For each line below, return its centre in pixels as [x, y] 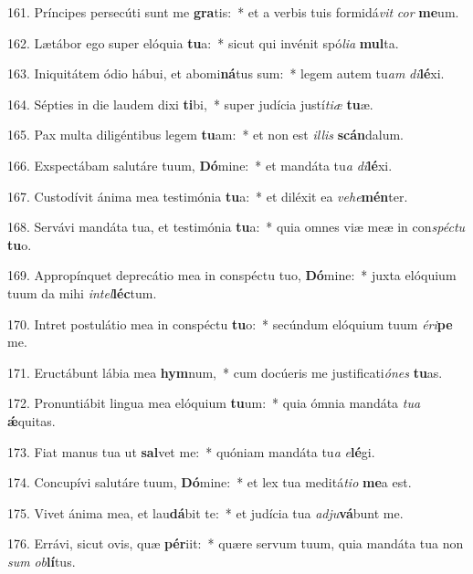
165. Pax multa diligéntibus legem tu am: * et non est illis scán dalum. [206, 135]
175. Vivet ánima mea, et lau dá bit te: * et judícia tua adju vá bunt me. [205, 512]
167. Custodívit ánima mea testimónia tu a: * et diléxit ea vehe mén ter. [208, 196]
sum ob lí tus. [42, 561]
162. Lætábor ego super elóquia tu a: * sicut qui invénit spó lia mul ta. [203, 42]
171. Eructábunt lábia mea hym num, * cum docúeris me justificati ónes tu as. [225, 372]
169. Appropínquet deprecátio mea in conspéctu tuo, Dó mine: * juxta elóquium [232, 275]
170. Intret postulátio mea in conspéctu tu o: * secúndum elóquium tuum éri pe [230, 324]
